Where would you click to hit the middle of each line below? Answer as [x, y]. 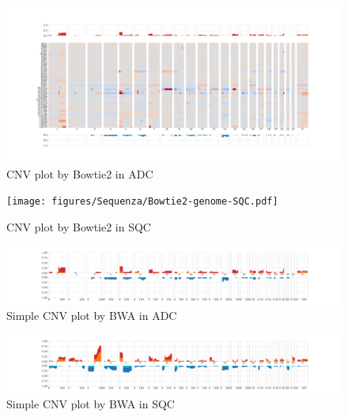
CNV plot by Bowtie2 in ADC [80, 173]
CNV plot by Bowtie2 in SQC [79, 226]
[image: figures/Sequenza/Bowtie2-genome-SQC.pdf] [142, 202]
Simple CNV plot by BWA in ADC [92, 315]
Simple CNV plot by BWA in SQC [91, 403]
